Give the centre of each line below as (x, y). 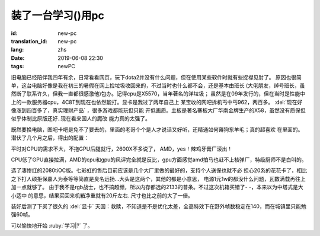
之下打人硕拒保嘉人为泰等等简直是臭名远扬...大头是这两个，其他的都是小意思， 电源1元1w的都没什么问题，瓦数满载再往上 (158, 178)
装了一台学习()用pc (58, 15)
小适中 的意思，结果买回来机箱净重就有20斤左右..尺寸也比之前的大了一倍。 (102, 195)
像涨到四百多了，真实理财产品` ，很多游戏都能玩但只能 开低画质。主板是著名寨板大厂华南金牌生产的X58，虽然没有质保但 (158, 110)
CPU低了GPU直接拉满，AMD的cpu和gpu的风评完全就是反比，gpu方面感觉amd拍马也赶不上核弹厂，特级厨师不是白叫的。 (159, 160)
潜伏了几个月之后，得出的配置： (50, 138)
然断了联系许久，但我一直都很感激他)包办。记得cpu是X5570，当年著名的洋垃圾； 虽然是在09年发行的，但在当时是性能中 (158, 94)
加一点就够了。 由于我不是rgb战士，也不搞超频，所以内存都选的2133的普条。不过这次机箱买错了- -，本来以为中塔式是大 (157, 187)
